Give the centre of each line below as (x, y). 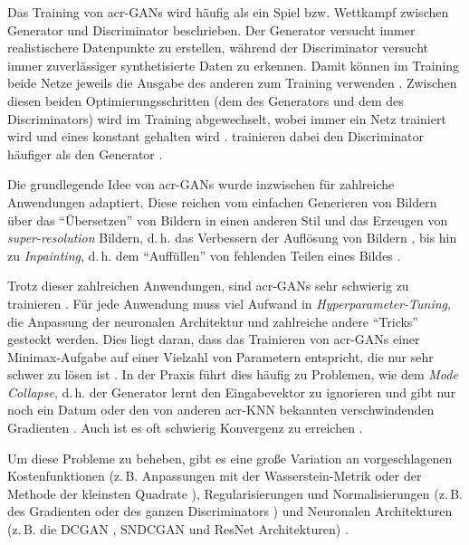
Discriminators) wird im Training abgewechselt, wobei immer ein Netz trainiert (227, 118)
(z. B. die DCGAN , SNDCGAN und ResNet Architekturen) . (178, 529)
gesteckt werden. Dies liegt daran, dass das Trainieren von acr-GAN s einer (214, 339)
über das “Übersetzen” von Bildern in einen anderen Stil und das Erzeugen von (228, 220)
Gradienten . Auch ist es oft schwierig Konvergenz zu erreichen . (185, 428)
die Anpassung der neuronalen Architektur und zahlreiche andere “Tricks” (213, 321)
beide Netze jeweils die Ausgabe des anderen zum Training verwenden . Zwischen (232, 83)
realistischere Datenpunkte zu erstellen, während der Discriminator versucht (218, 48)
